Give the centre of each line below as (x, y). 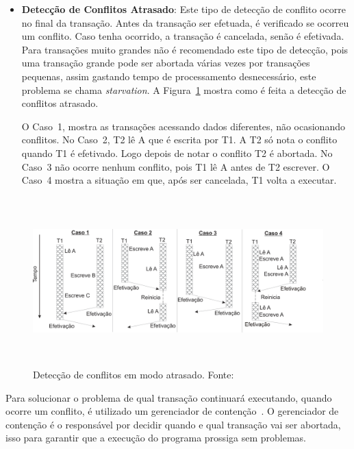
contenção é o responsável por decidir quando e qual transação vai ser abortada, (173, 424)
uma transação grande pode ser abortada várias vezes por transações (166, 63)
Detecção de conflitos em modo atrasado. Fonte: (134, 374)
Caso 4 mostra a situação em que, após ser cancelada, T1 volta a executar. (179, 180)
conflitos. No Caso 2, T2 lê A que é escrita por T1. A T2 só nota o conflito (179, 139)
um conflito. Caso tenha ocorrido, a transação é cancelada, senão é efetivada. (183, 36)
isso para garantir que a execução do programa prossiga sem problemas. (156, 438)
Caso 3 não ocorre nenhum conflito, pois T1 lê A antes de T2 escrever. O (176, 166)
